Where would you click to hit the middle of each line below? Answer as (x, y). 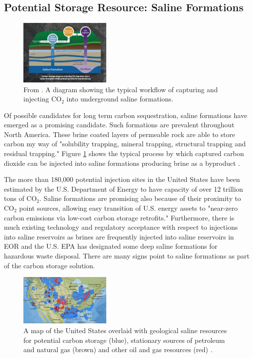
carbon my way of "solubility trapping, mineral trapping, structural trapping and (125, 144)
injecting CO (43, 99)
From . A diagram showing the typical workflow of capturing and (121, 89)
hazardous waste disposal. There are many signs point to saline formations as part (127, 256)
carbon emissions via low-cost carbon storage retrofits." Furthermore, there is (119, 217)
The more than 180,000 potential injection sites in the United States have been (122, 179)
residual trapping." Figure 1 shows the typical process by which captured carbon (124, 153)
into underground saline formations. (120, 99)
